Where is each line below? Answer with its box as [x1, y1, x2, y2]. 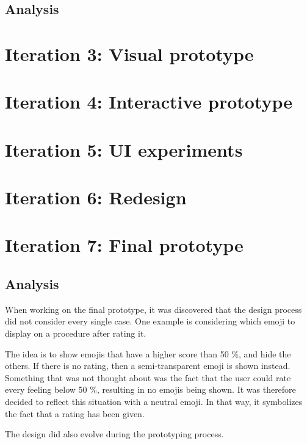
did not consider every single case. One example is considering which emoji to [5, 315, 295, 328]
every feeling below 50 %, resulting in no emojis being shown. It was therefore [5, 383, 296, 396]
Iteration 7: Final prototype [5, 232, 244, 257]
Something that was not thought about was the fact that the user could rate [5, 371, 291, 384]
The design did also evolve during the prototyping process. [5, 428, 224, 440]
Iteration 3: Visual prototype [5, 41, 254, 66]
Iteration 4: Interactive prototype [5, 89, 293, 114]
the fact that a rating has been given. [5, 407, 145, 420]
